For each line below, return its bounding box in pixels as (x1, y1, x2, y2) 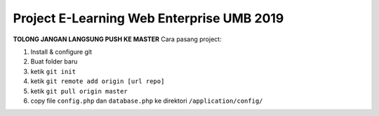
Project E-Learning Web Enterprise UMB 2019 (13, 10, 284, 26)
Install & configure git (30, 48, 93, 56)
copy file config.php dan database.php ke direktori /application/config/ (30, 96, 263, 105)
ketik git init (30, 67, 77, 75)
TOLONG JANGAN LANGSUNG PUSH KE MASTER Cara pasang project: (13, 35, 222, 43)
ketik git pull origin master (30, 87, 128, 95)
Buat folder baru (30, 57, 78, 66)
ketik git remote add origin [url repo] (30, 77, 165, 85)
